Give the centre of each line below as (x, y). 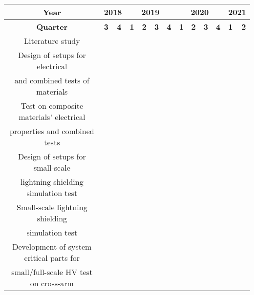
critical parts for (52, 258)
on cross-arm (52, 283)
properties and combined (52, 131)
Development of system (52, 246)
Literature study (52, 41)
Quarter (52, 27)
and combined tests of (52, 80)
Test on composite (52, 106)
